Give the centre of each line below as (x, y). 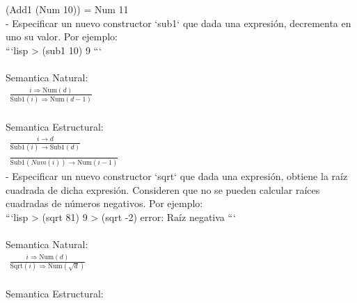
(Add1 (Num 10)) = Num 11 (67, 9)
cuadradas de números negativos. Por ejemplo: (104, 203)
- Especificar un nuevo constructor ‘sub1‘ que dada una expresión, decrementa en (178, 23)
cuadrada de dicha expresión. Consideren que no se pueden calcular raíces (163, 189)
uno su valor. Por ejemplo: (62, 36)
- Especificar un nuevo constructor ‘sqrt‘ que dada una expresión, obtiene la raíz (177, 176)
